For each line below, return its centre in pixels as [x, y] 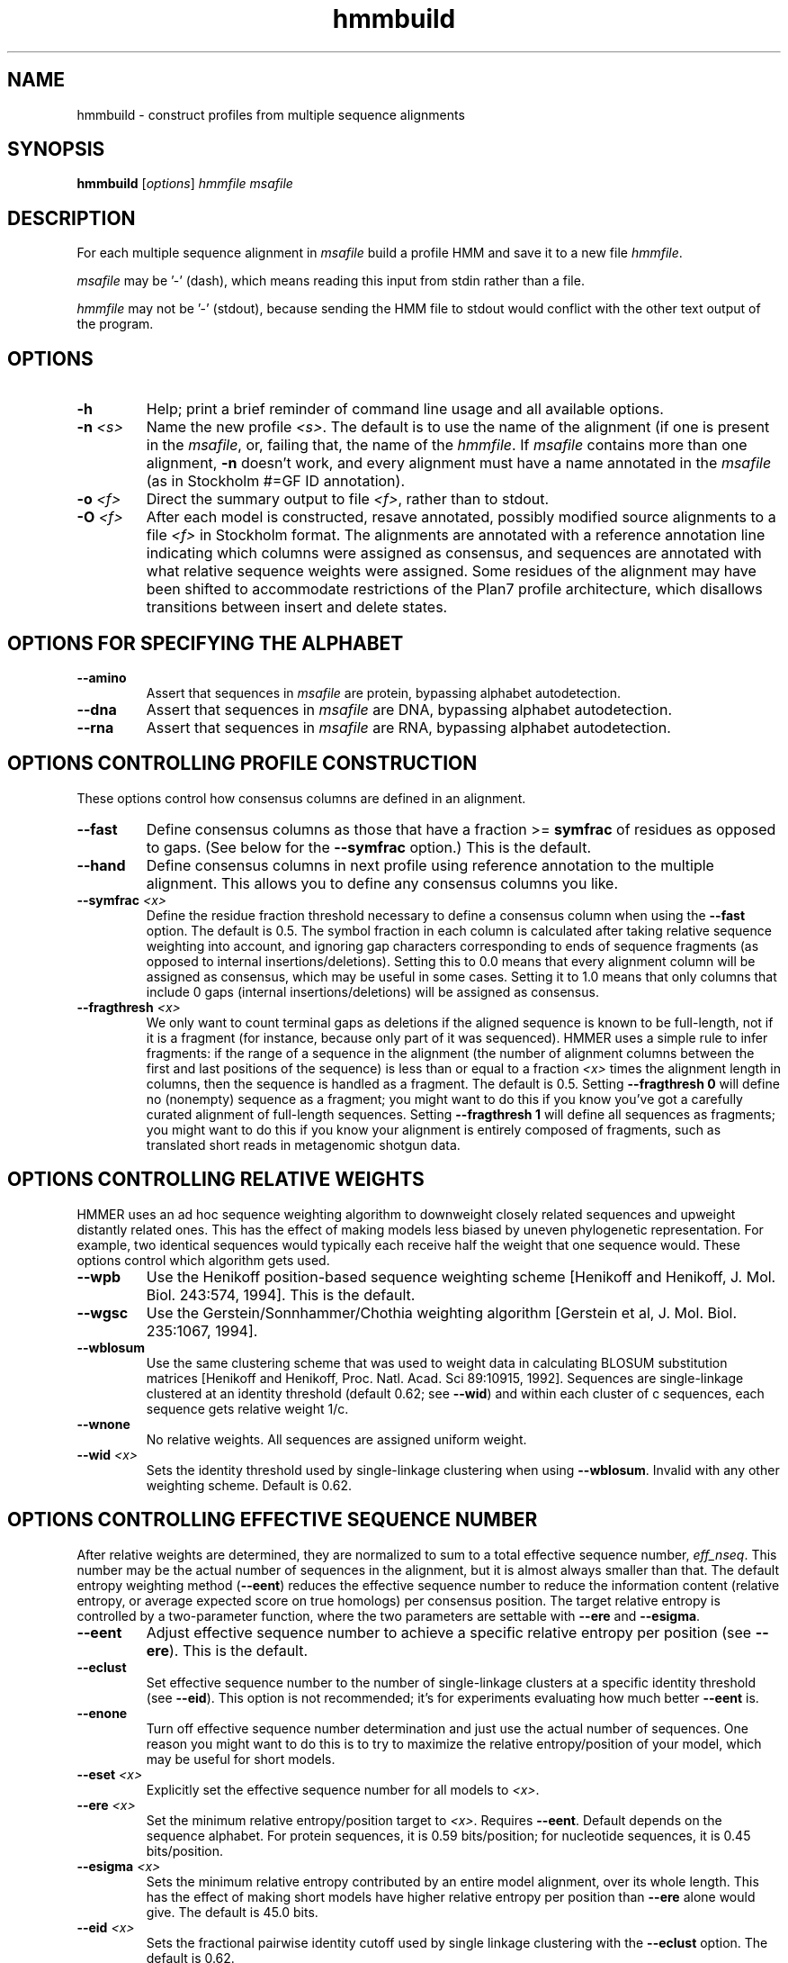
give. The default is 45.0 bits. [232, 1912]
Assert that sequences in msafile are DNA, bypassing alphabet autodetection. [409, 709]
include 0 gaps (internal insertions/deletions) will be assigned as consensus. [372, 991]
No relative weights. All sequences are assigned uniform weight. [336, 1439]
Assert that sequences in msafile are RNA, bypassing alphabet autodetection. [408, 727]
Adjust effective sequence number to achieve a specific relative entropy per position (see [449, 1632]
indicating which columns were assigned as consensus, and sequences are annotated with [454, 553]
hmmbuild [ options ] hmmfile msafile [185, 184]
